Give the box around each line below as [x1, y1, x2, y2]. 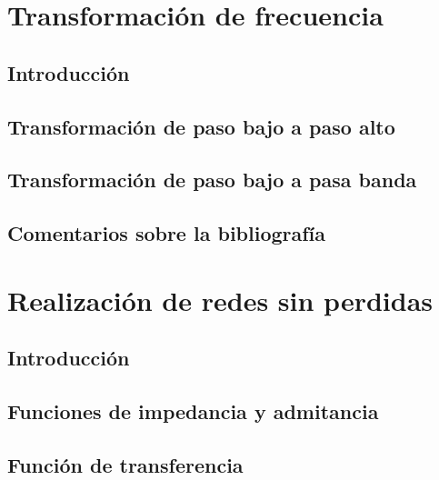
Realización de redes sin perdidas [7, 281, 433, 318]
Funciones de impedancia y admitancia [7, 397, 379, 425]
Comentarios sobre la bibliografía [7, 219, 326, 247]
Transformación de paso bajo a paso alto [7, 112, 395, 140]
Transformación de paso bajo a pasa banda [7, 165, 417, 194]
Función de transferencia [7, 450, 244, 478]
